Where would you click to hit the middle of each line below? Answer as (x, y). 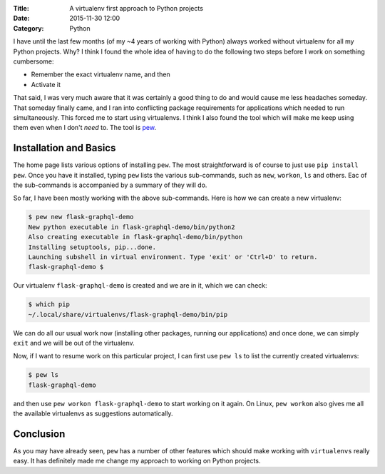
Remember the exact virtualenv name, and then (101, 74)
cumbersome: (34, 61)
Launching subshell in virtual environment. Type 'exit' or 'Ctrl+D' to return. (173, 257)
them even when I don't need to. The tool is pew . (85, 128)
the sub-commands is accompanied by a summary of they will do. (110, 185)
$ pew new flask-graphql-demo (81, 217)
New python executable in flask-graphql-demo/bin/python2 (132, 227)
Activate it (46, 84)
